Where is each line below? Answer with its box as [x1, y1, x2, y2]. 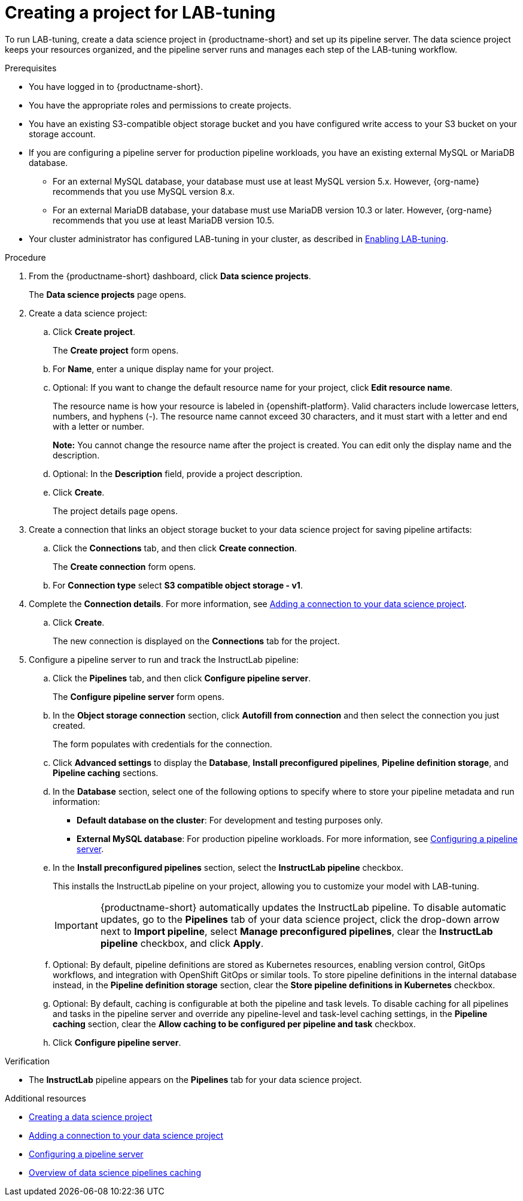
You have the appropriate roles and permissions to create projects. [29, 99, 291, 110]
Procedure [5, 252, 46, 262]
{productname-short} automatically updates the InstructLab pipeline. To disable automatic [100, 901, 506, 913]
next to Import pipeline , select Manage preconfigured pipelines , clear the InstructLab [100, 925, 493, 937]
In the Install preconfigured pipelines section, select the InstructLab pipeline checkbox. [53, 862, 403, 873]
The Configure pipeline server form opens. [53, 691, 224, 702]
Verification [5, 1055, 50, 1066]
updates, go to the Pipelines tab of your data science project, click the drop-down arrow [100, 913, 500, 925]
